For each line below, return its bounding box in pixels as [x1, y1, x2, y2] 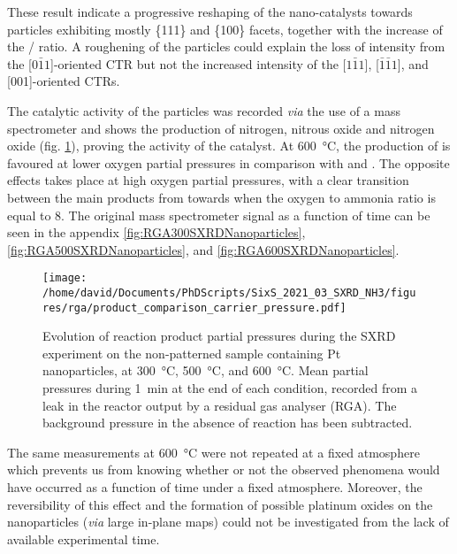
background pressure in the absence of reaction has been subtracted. [42, 413, 413, 432]
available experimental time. [7, 529, 160, 548]
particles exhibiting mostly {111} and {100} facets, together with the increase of [7, 19, 443, 38]
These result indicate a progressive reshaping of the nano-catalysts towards [7, 3, 413, 20]
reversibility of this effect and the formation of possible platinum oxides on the [7, 495, 433, 513]
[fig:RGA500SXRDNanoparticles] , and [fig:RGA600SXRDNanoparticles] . [7, 240, 400, 258]
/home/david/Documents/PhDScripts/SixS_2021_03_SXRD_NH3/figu [42, 286, 416, 299]
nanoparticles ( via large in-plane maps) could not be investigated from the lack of [7, 512, 449, 531]
